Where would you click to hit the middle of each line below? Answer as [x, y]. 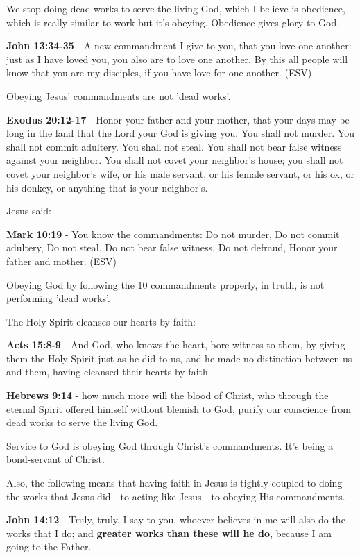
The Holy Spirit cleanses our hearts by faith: [101, 321]
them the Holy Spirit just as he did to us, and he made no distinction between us [179, 358]
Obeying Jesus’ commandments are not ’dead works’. [119, 95]
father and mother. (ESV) [61, 261]
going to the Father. [49, 547]
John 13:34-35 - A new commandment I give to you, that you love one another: [179, 45]
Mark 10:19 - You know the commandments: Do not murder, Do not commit [173, 234]
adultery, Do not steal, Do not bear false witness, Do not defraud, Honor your [172, 247]
